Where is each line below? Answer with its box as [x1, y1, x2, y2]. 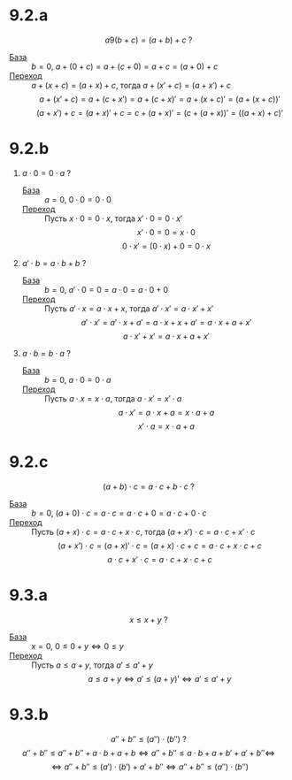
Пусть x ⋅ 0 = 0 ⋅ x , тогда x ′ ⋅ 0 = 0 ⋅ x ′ [43, 213, 183, 224]
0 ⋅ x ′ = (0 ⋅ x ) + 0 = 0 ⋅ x [122, 241, 211, 251]
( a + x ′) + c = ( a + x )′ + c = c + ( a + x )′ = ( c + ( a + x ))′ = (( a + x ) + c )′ [36, 107, 283, 118]
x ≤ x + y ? [129, 614, 168, 624]
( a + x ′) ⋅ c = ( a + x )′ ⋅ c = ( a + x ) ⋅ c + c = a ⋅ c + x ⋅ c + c [57, 540, 263, 551]
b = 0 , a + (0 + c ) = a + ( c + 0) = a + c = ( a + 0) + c [31, 61, 219, 72]
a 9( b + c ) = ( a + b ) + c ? [104, 34, 193, 45]
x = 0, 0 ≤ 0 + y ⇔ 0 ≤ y [31, 640, 124, 651]
